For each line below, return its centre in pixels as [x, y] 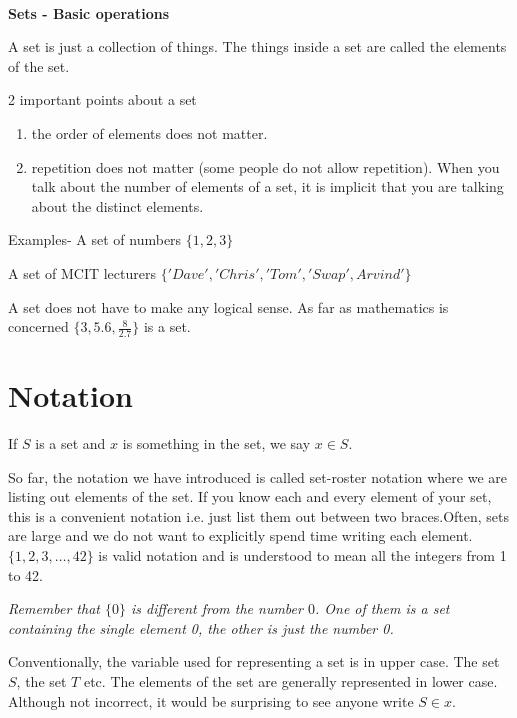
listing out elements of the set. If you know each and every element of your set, [250, 496]
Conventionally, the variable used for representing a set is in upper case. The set [254, 661]
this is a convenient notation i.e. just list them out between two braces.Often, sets [259, 515]
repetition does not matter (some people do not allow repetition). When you [265, 166]
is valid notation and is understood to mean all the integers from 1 [302, 555]
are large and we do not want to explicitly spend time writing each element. [240, 535]
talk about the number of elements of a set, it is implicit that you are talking [267, 186]
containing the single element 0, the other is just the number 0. [201, 627]
